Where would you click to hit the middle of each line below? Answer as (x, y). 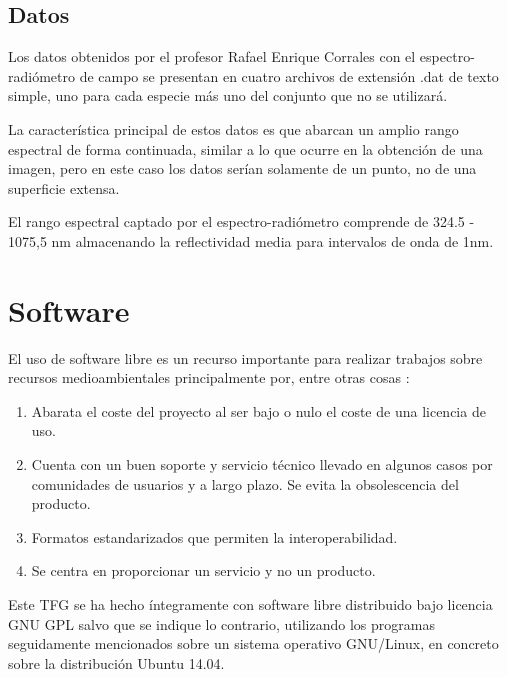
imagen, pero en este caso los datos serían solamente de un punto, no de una (242, 168)
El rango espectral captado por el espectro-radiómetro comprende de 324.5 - (241, 221)
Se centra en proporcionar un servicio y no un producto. (203, 570)
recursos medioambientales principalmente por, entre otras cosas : (209, 377)
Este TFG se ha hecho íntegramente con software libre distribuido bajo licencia (250, 604)
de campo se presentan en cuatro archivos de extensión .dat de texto (289, 75)
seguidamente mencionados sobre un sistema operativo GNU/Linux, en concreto (253, 643)
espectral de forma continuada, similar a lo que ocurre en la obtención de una (245, 148)
